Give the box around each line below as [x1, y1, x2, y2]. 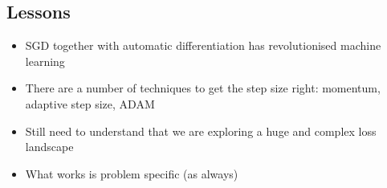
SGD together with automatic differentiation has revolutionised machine [25, 37, 381, 54]
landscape [25, 138, 74, 155]
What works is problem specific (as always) [25, 165, 238, 182]
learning [25, 52, 65, 69]
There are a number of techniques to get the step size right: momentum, [25, 80, 381, 96]
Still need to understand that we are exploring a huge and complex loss [25, 122, 377, 139]
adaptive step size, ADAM [25, 95, 155, 112]
